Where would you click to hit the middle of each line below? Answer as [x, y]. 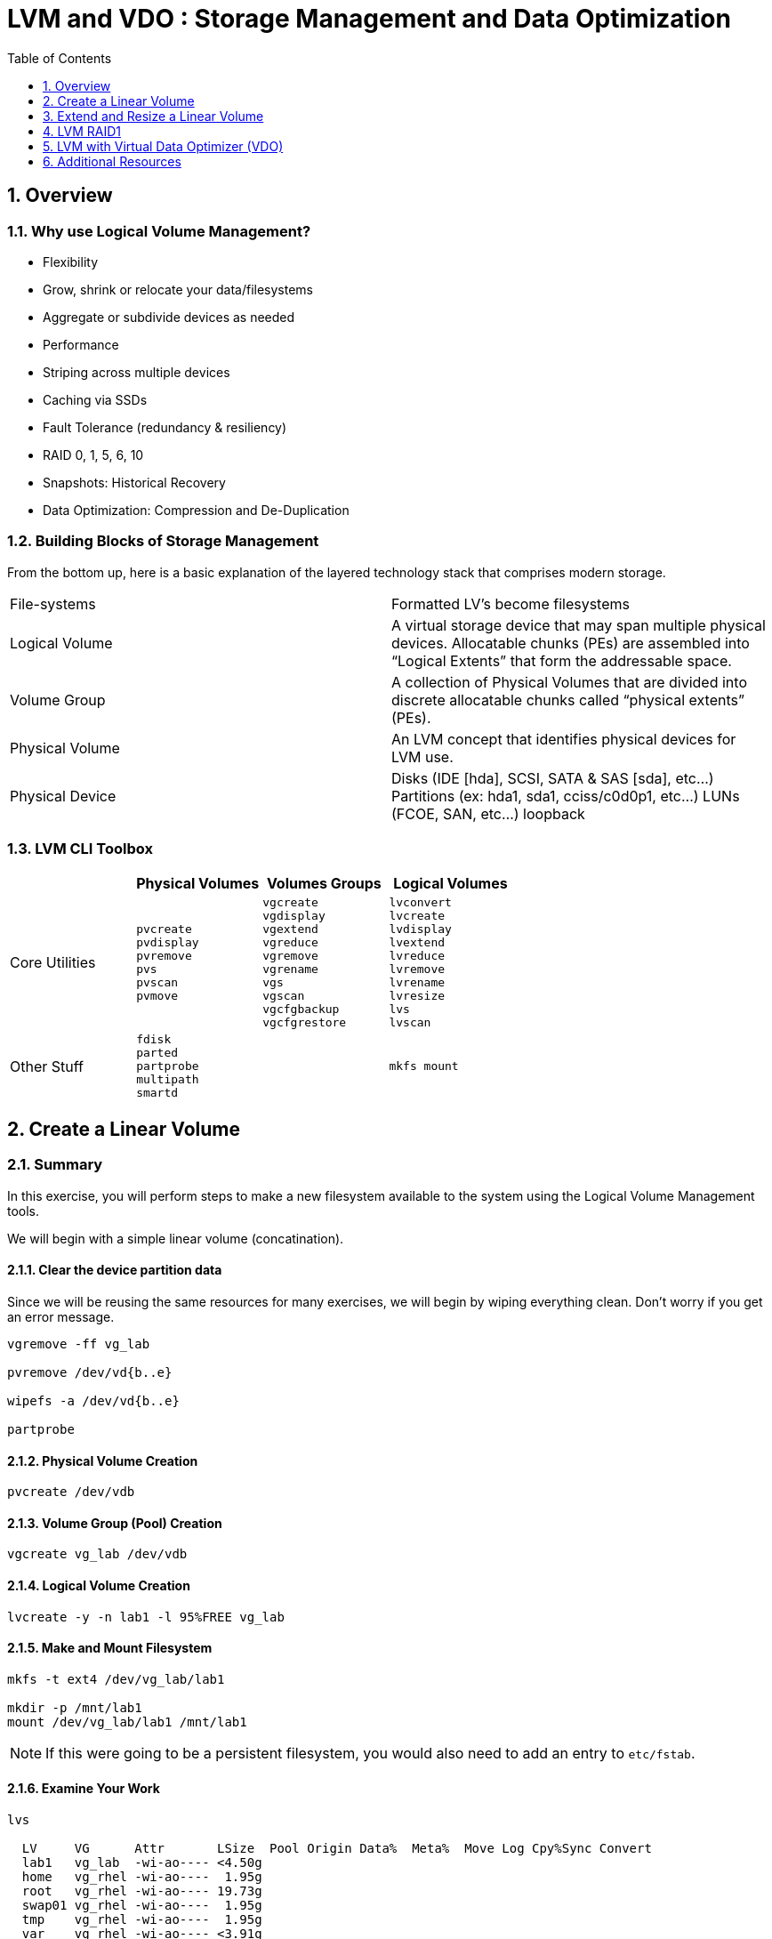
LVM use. [422, 756]
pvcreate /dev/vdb [71, 1492]
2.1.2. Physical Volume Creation [103, 1460]
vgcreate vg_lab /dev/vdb [97, 1554]
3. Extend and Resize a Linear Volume [153, 116]
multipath [168, 1080]
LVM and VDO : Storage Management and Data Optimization [369, 19]
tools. [24, 1211]
